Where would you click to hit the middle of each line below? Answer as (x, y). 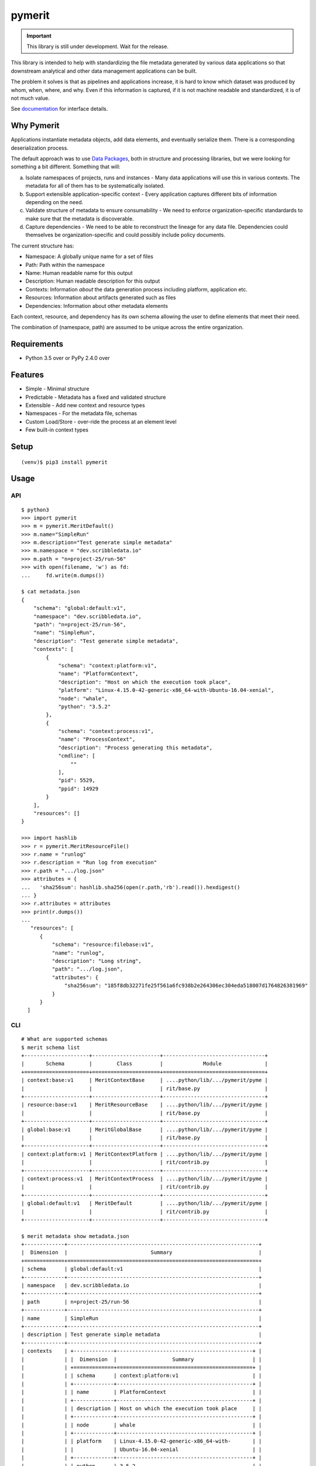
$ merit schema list (51, 1047)
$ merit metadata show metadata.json (75, 1236)
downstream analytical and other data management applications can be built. (104, 71)
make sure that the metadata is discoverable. (80, 218)
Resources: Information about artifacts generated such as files (101, 298)
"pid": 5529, (77, 780)
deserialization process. (39, 148)
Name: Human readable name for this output (79, 273)
